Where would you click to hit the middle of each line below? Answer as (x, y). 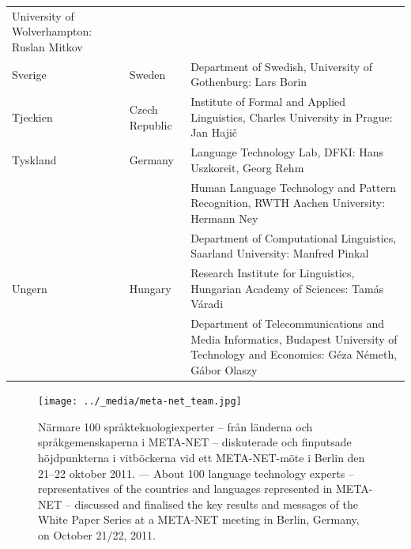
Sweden (147, 74)
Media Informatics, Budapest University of (294, 338)
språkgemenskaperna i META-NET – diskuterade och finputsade (195, 442)
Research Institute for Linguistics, (273, 273)
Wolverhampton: (52, 31)
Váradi (207, 304)
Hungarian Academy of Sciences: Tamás (287, 288)
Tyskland (34, 160)
